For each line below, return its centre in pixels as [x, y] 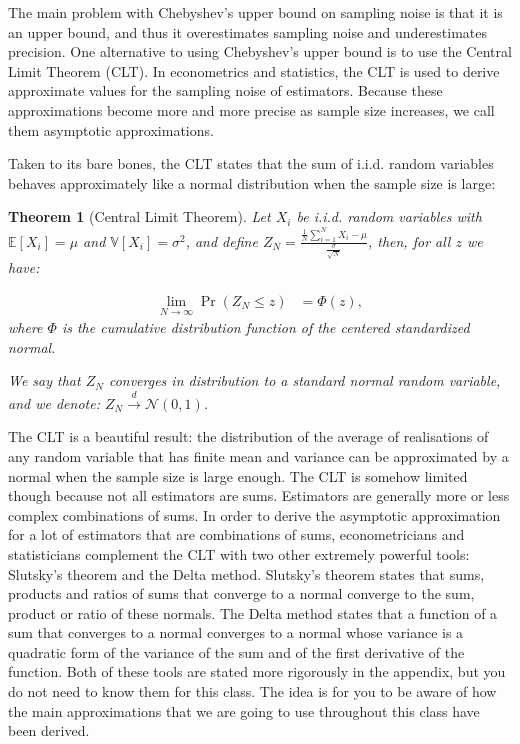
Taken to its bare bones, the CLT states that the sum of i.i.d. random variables [251, 163]
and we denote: [54, 402]
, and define [221, 240]
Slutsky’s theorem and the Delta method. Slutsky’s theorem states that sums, [246, 573]
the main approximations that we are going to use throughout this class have [244, 710]
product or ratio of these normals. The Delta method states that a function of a [253, 612]
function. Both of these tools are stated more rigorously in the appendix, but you [257, 671]
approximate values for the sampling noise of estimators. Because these [225, 90]
